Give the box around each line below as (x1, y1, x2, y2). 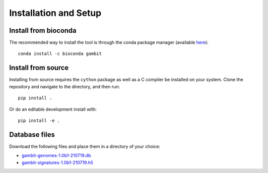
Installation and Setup (9, 7, 102, 18)
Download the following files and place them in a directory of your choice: (9, 143, 161, 149)
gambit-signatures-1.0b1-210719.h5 (21, 159, 94, 166)
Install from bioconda (9, 26, 77, 35)
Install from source (9, 63, 69, 72)
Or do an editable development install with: (9, 106, 97, 112)
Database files (9, 130, 55, 139)
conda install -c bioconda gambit (18, 51, 102, 57)
